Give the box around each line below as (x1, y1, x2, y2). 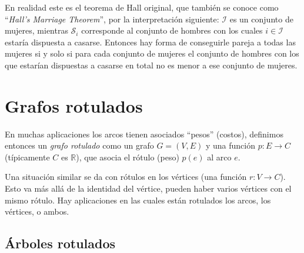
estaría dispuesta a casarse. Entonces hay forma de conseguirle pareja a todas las (5, 35, 296, 48)
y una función (205, 139, 255, 152)
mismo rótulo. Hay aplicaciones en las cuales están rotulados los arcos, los (5, 193, 271, 206)
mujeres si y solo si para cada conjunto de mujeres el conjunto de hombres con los (5, 47, 299, 60)
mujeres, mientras (5, 24, 68, 37)
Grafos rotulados (5, 93, 143, 117)
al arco (207, 150, 232, 163)
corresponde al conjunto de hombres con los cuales (81, 24, 263, 37)
